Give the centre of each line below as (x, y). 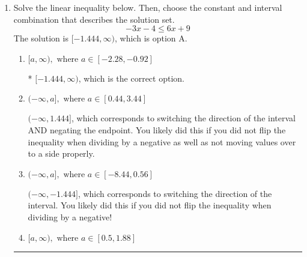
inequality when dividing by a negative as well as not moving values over (162, 141)
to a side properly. (61, 153)
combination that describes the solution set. (94, 19)
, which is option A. (151, 38)
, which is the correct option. (131, 78)
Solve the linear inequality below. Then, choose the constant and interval (148, 7)
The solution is (41, 38)
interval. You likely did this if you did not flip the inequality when (150, 205)
